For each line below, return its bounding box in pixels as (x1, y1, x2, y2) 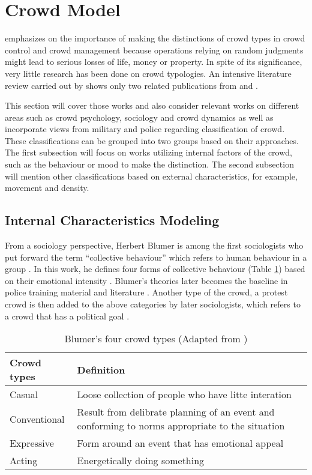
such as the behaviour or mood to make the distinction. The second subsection (5, 158, 294, 171)
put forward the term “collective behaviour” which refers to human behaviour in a (5, 250, 307, 263)
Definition (77, 362, 125, 377)
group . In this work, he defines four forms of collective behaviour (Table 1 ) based (5, 262, 305, 275)
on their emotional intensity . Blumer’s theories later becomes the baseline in (5, 274, 288, 286)
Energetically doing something (77, 453, 205, 468)
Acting (10, 453, 38, 468)
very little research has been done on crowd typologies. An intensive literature (5, 67, 292, 79)
